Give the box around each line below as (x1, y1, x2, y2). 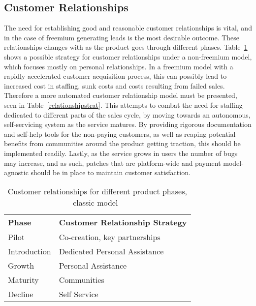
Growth (8, 259, 34, 271)
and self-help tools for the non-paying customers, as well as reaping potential (4, 128, 236, 139)
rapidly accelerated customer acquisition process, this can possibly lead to (4, 71, 227, 81)
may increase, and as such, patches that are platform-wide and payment (4, 157, 221, 168)
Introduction (8, 245, 51, 257)
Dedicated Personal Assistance (59, 245, 164, 257)
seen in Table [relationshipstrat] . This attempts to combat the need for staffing (4, 99, 243, 110)
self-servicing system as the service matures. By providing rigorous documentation (4, 119, 252, 129)
